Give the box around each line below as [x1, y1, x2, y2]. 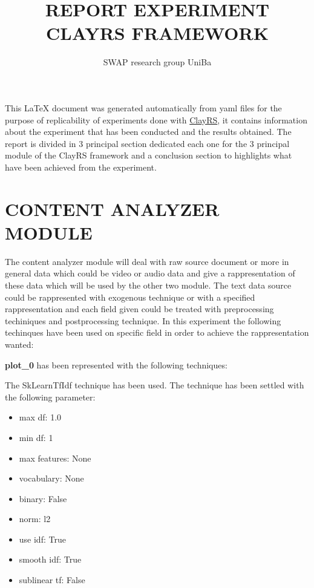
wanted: [5, 338, 34, 350]
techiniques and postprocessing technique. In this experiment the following [5, 314, 281, 327]
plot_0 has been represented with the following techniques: [5, 358, 227, 371]
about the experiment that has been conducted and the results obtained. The [5, 125, 292, 138]
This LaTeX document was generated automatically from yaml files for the [5, 101, 282, 114]
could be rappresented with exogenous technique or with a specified [5, 290, 255, 303]
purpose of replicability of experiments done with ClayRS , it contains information [5, 113, 307, 126]
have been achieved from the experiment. [5, 160, 157, 173]
